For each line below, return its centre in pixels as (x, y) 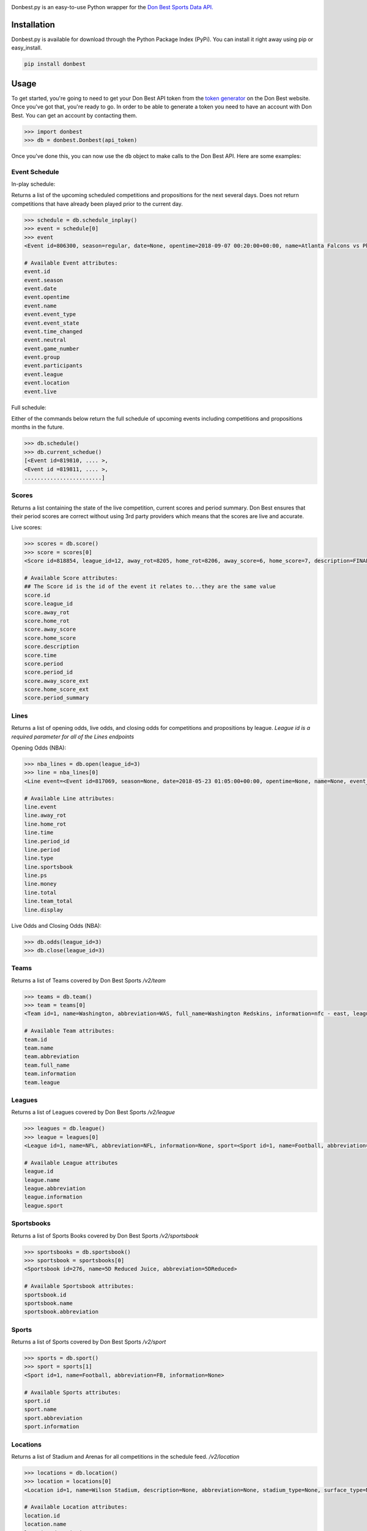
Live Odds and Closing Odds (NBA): (57, 925)
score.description (52, 647)
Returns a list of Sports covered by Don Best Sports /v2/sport (89, 1342)
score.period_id (49, 672)
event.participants (53, 366)
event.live (40, 391)
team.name (39, 1048)
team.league (42, 1082)
